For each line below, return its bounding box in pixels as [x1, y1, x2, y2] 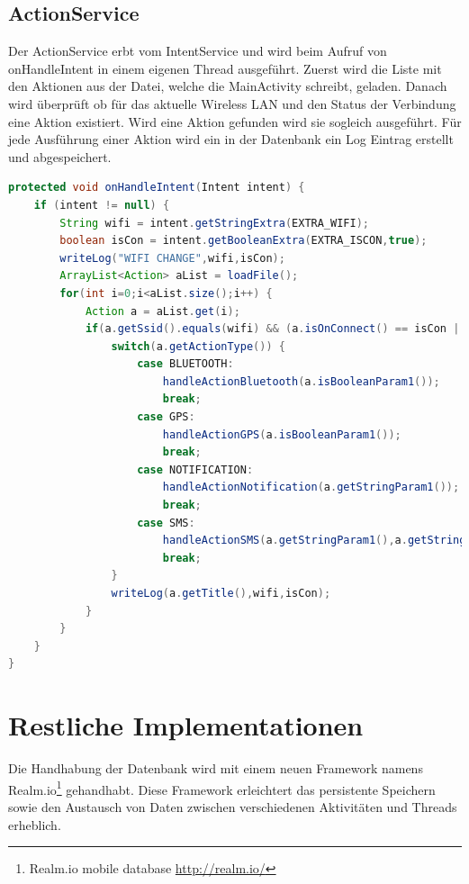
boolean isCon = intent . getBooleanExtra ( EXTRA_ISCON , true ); [59, 234, 428, 248]
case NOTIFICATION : [137, 463, 254, 476]
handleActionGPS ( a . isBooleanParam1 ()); [162, 428, 401, 441]
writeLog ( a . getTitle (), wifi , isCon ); [111, 587, 331, 600]
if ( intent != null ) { [33, 198, 170, 212]
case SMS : [137, 516, 195, 529]
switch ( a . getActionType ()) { [111, 339, 285, 353]
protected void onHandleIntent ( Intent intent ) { [8, 181, 305, 194]
